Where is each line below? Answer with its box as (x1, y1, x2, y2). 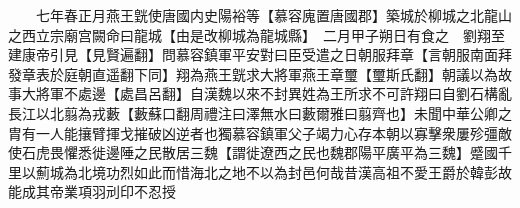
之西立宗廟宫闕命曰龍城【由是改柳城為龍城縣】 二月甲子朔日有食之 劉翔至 (8, 24, 505, 45)
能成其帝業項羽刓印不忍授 (8, 181, 176, 202)
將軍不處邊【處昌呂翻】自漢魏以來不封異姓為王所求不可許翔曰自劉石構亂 (35, 83, 512, 104)
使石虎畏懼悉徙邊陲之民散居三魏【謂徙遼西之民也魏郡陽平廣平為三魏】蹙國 (8, 142, 498, 163)
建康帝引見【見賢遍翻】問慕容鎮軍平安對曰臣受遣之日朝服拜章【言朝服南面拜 (8, 44, 512, 65)
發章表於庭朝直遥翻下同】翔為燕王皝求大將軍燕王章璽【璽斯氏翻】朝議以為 (8, 63, 498, 84)
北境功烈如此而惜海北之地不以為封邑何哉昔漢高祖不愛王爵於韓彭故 (77, 161, 512, 182)
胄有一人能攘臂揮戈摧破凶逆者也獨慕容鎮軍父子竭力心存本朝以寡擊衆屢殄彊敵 (8, 122, 512, 143)
